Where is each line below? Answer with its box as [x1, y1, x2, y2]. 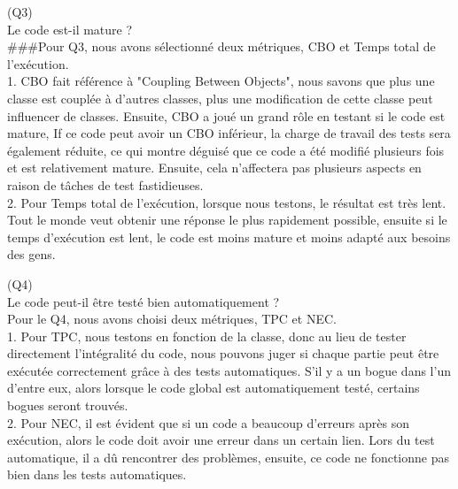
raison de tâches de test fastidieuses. [7, 175, 204, 194]
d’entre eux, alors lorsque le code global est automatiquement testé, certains [7, 378, 420, 397]
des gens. [7, 245, 56, 264]
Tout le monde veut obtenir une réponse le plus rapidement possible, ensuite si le [7, 210, 447, 229]
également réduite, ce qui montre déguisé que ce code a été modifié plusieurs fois [7, 141, 445, 159]
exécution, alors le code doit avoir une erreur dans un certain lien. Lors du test [7, 431, 435, 449]
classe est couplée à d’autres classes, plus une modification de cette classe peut [7, 88, 433, 107]
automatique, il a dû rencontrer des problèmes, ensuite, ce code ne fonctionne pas [7, 447, 449, 466]
